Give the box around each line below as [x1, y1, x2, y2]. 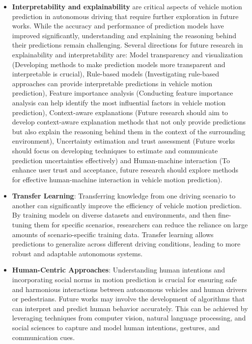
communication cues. [12, 332, 75, 342]
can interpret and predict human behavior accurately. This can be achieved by [12, 303, 248, 313]
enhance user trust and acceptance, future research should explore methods [12, 165, 239, 175]
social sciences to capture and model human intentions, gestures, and [12, 322, 220, 332]
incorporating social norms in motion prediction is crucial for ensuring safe [12, 274, 237, 285]
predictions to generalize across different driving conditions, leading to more [12, 239, 241, 249]
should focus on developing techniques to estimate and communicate [12, 145, 218, 155]
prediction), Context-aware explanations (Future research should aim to [12, 107, 228, 117]
